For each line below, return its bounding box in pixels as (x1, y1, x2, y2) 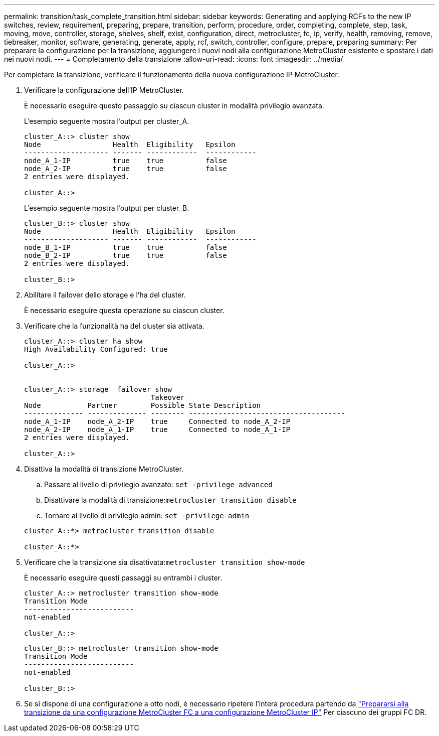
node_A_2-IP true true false (24, 165, 227, 173)
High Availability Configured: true (24, 345, 168, 353)
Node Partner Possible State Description (24, 401, 261, 409)
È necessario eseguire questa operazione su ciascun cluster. (24, 306, 225, 315)
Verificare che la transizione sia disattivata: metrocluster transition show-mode (24, 558, 305, 566)
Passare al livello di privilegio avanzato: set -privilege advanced (44, 480, 273, 489)
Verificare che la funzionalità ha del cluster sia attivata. (24, 322, 204, 330)
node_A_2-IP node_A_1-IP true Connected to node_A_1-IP (24, 425, 291, 433)
